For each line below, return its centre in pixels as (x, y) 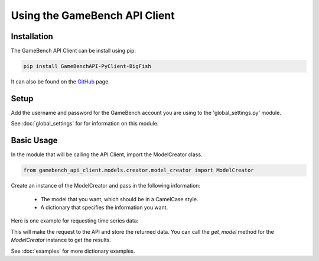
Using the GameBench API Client (93, 15)
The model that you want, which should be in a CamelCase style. (119, 199)
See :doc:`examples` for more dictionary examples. (73, 251)
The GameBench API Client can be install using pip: (73, 51)
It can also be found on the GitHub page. (61, 82)
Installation (32, 36)
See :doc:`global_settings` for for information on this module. (85, 124)
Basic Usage (34, 141)
